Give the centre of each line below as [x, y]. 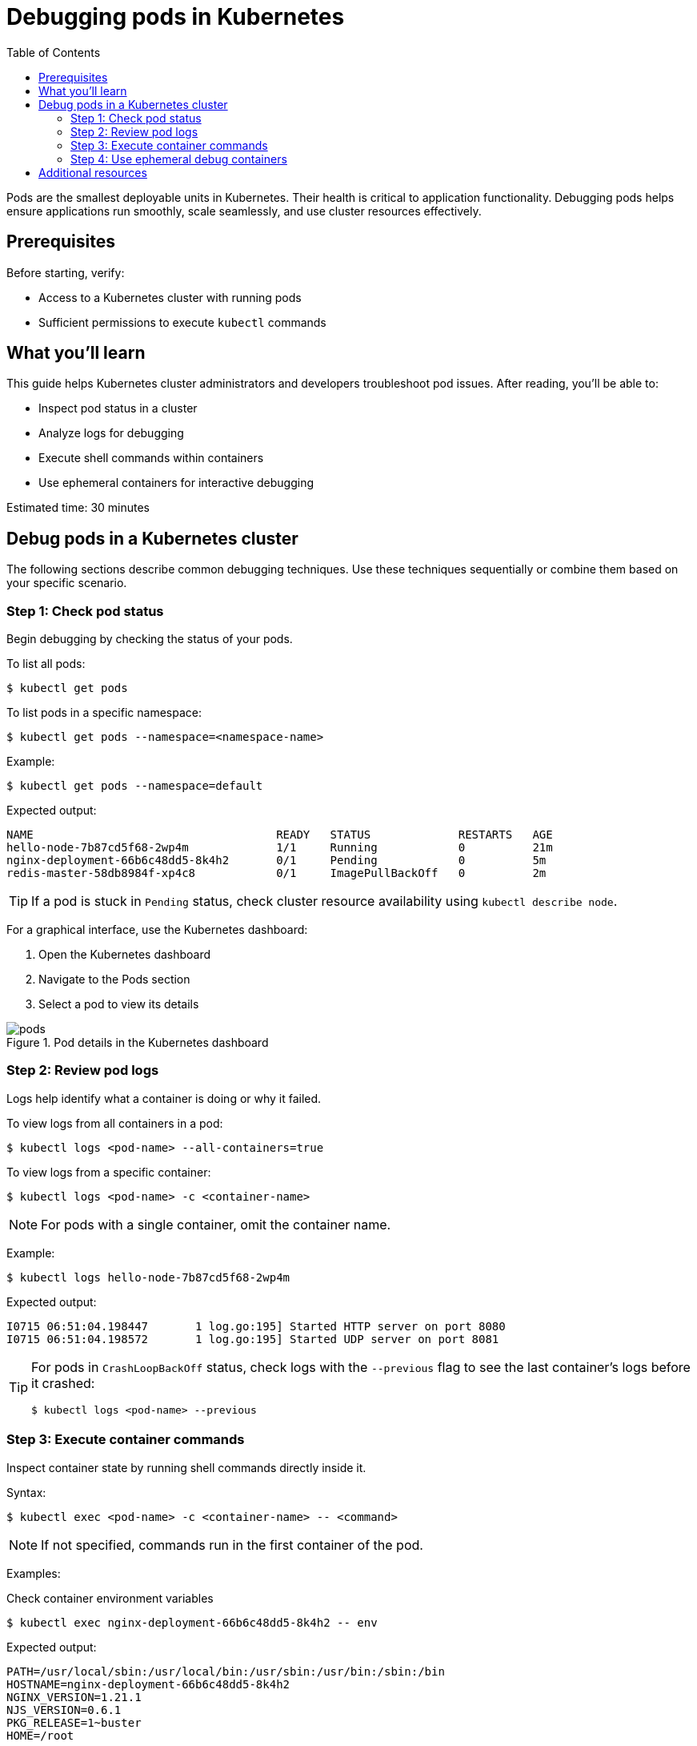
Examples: [34, 1573]
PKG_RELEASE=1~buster [74, 1722]
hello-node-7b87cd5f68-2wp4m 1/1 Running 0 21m [280, 848]
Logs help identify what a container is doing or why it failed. [164, 1098]
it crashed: [63, 1383]
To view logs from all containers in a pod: [115, 1123]
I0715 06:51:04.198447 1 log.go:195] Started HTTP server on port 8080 [256, 1326]
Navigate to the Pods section [114, 980]
